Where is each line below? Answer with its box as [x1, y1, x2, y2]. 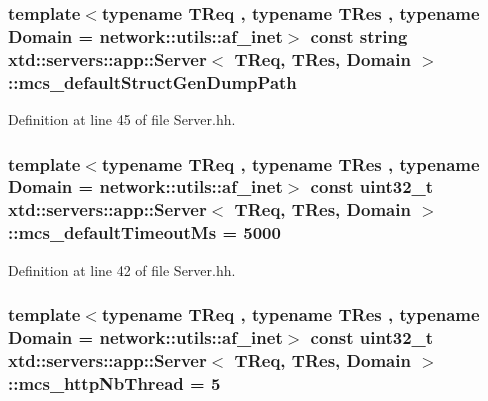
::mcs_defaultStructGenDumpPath [8, 69, 297, 94]
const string [310, 23, 408, 48]
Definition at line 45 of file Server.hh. [8, 108, 236, 129]
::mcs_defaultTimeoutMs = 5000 [8, 220, 281, 245]
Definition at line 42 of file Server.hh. [8, 259, 236, 280]
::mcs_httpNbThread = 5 [8, 370, 221, 395]
